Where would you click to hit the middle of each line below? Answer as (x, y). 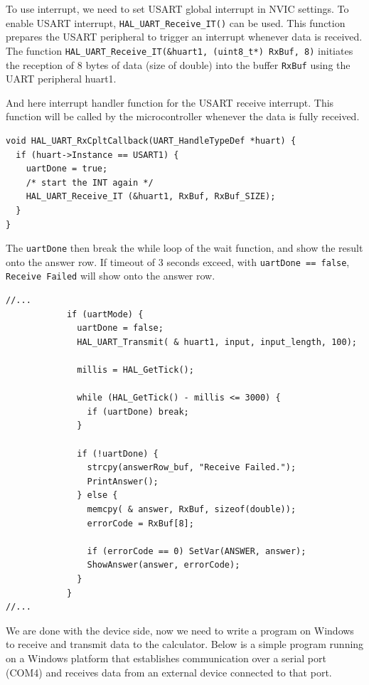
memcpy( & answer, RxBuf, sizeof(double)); (192, 509)
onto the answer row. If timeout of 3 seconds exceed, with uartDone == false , (178, 261)
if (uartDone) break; (138, 411)
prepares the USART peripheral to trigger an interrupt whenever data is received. (184, 37)
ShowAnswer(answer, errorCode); (164, 565)
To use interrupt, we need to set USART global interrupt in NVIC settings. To (177, 9)
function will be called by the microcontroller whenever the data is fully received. (183, 116)
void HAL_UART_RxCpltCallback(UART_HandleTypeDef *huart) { (151, 140)
